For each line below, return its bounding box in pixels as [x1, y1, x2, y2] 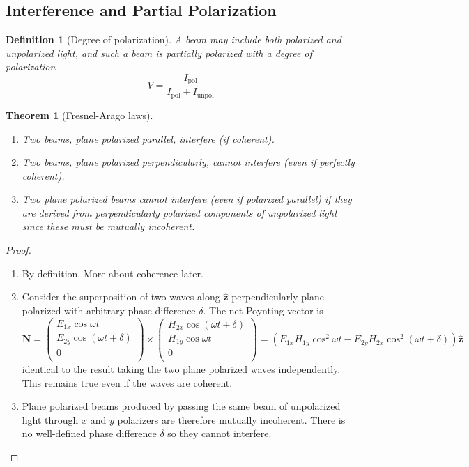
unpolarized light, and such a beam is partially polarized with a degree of [6, 45, 312, 60]
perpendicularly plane [231, 289, 324, 304]
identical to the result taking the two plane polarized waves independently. [22, 362, 341, 376]
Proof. [6, 243, 31, 257]
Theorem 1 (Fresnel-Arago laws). [6, 107, 153, 122]
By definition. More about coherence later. [22, 266, 203, 280]
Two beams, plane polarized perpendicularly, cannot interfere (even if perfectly [22, 155, 355, 169]
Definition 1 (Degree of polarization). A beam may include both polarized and [6, 32, 341, 47]
